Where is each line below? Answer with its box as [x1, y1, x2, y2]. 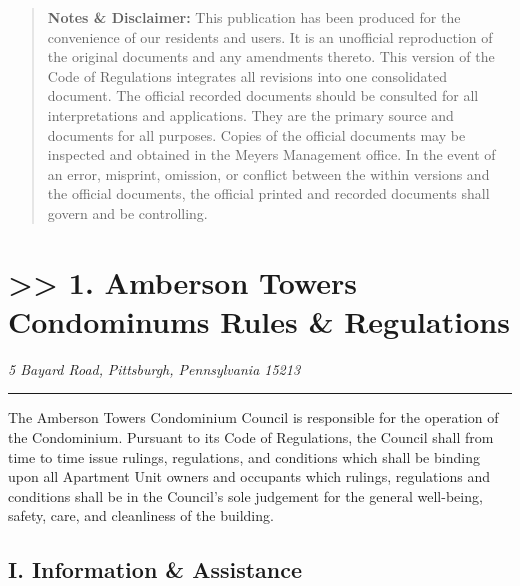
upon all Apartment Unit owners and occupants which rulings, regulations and [8, 466, 490, 487]
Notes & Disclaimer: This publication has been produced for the [47, 7, 461, 27]
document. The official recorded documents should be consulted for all [47, 85, 479, 106]
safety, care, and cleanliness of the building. [8, 505, 274, 526]
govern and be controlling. [47, 202, 208, 223]
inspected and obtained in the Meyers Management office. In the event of [47, 144, 496, 165]
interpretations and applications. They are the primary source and [47, 104, 454, 125]
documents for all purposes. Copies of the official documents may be [47, 124, 466, 145]
